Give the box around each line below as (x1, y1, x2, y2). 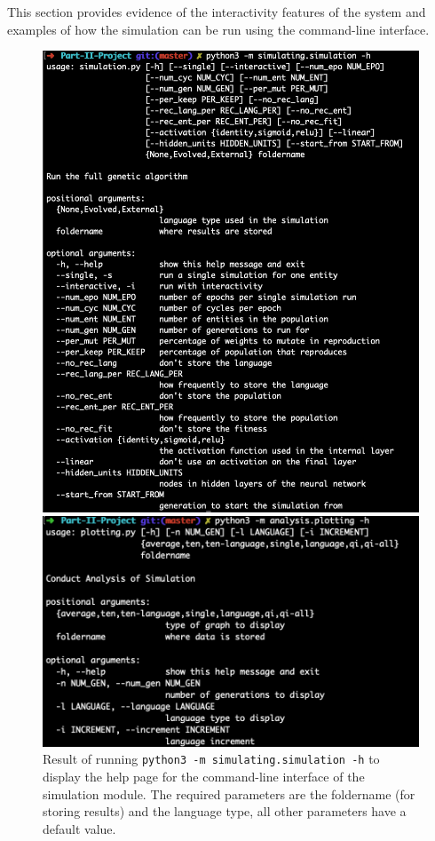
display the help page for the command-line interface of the (43, 767, 365, 785)
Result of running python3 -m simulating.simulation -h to (43, 750, 380, 768)
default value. (43, 819, 116, 837)
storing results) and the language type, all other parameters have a (43, 802, 407, 821)
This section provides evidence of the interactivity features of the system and (7, 3, 426, 20)
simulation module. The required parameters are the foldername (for (43, 784, 415, 803)
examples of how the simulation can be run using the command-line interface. (7, 20, 430, 38)
